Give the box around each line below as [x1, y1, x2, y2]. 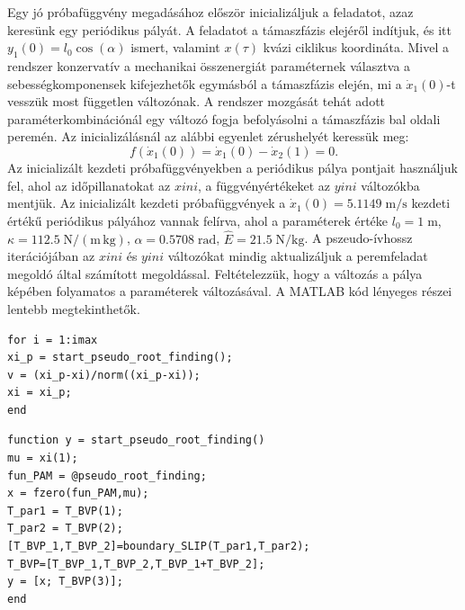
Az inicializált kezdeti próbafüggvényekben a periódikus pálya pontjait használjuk [7, 157, 458, 176]
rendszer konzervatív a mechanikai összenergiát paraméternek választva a [7, 56, 411, 75]
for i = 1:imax [7, 333, 98, 346]
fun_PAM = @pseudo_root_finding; [7, 469, 207, 482]
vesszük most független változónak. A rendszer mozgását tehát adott [7, 92, 386, 111]
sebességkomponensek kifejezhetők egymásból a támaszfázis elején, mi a [7, 74, 402, 93]
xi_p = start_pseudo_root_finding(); [7, 351, 233, 364]
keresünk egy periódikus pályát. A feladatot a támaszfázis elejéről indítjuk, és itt [7, 20, 452, 39]
